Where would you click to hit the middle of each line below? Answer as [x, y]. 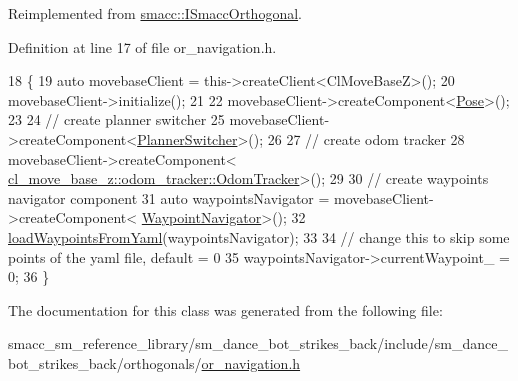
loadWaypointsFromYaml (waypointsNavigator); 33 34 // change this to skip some [259, 236]
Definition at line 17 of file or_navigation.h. [142, 46]
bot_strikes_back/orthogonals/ [105, 362]
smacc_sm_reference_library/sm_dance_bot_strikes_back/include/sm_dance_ [258, 343]
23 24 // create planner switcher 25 [116, 119]
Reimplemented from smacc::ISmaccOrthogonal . [155, 13]
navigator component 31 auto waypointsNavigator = [169, 197]
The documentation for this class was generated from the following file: [225, 309]
